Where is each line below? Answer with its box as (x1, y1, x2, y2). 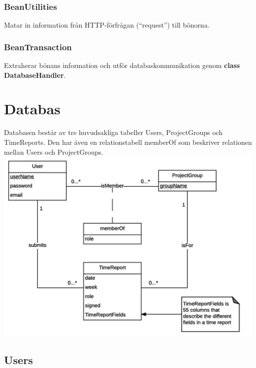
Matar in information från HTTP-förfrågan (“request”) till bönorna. (4, 20, 210, 30)
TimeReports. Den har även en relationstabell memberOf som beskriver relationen (4, 136, 252, 147)
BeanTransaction (4, 40, 72, 53)
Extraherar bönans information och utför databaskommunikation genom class (4, 60, 240, 70)
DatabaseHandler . (4, 69, 66, 80)
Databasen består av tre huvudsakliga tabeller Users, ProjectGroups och (4, 127, 223, 137)
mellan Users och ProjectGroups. (4, 146, 103, 157)
